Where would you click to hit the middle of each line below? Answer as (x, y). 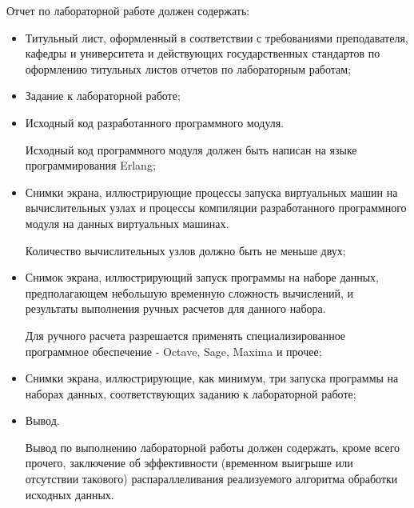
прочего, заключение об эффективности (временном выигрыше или (189, 463)
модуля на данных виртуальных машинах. (127, 223)
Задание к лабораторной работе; (103, 96)
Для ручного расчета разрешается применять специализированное (185, 335)
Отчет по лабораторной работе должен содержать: (128, 10)
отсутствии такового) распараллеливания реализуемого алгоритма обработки (211, 479)
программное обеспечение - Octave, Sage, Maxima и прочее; (173, 351)
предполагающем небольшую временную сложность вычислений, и (189, 292)
